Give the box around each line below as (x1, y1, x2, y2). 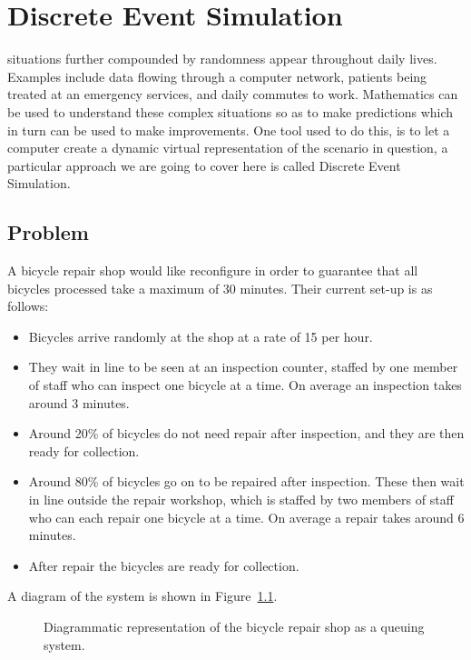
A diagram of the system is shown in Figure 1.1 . (7, 586, 278, 605)
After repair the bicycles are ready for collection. (28, 555, 299, 575)
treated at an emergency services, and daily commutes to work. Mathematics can (7, 85, 458, 104)
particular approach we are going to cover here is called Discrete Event (7, 155, 401, 175)
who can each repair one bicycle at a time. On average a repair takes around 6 (28, 507, 465, 526)
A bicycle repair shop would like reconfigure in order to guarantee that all (7, 261, 418, 280)
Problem (7, 218, 89, 246)
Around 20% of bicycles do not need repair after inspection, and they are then (28, 424, 465, 443)
